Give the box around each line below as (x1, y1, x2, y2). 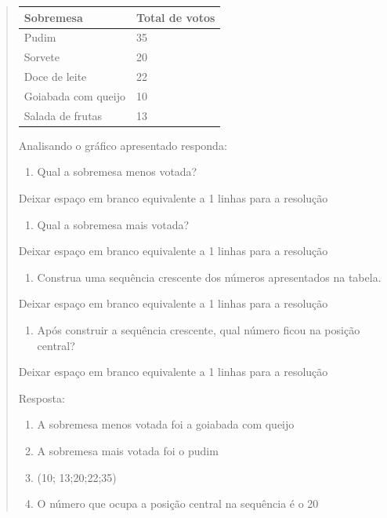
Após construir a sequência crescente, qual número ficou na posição (37, 321, 360, 337)
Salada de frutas (24, 107, 103, 123)
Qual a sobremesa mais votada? (37, 216, 190, 232)
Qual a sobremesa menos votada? (37, 163, 197, 180)
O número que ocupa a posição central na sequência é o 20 (37, 495, 319, 512)
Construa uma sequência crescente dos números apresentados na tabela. (37, 268, 382, 285)
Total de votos (136, 9, 215, 25)
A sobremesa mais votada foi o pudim (37, 442, 219, 458)
